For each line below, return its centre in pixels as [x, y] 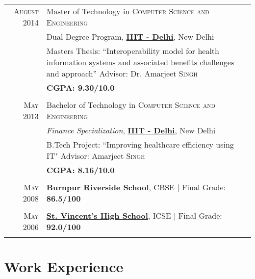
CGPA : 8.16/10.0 [80, 170]
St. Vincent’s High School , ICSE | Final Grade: [134, 216]
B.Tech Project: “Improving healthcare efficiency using [140, 144]
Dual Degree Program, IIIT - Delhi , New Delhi [130, 37]
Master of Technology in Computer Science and [128, 11]
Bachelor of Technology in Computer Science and [131, 105]
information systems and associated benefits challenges [140, 62]
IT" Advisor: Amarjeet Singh [96, 156]
